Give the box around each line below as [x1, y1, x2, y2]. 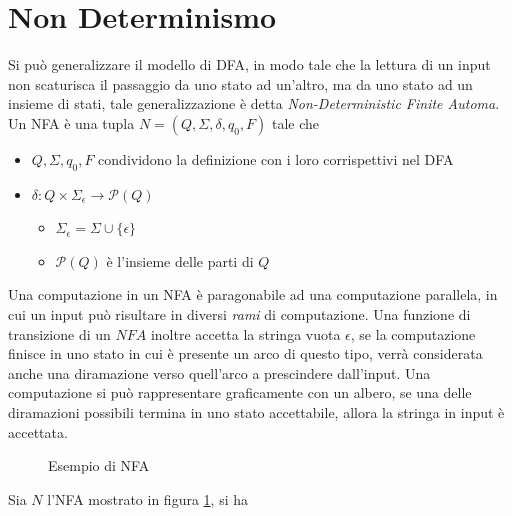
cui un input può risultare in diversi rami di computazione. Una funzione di [8, 304, 471, 325]
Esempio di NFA [48, 455, 150, 476]
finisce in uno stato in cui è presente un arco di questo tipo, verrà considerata [8, 343, 483, 364]
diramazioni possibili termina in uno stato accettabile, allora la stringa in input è [8, 402, 505, 423]
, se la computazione [350, 323, 476, 344]
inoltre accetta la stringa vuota [150, 323, 341, 344]
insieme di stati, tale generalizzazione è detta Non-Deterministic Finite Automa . [8, 93, 500, 114]
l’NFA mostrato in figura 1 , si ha [47, 488, 248, 509]
